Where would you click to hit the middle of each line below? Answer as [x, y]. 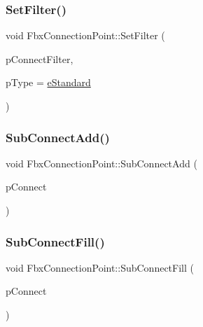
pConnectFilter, [40, 58]
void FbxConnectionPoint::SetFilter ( [85, 35]
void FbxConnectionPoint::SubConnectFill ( [100, 267]
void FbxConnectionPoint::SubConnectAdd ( [101, 163]
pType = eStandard [48, 82]
